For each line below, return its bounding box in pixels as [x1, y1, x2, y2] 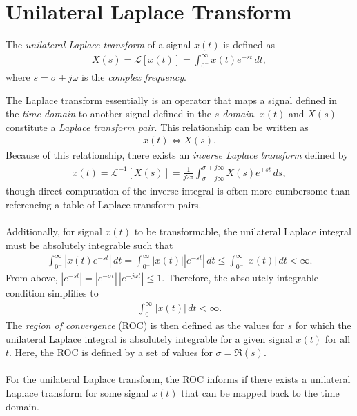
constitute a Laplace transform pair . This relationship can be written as [6, 119, 309, 134]
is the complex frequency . [81, 70, 186, 84]
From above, [6, 270, 58, 285]
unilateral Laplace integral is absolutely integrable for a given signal [6, 331, 293, 346]
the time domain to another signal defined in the [6, 106, 211, 121]
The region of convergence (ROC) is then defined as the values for [6, 318, 284, 333]
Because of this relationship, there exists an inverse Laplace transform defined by [6, 148, 349, 162]
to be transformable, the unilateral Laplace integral [134, 224, 351, 239]
